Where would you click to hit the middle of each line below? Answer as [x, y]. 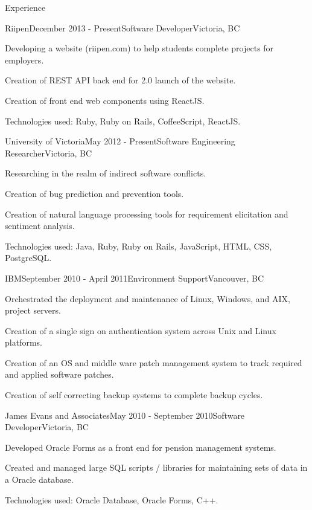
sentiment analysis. [40, 226]
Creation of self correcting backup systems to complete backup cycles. [134, 395]
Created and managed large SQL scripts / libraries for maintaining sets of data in [156, 467]
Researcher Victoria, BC [49, 153]
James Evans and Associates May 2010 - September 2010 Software [125, 415]
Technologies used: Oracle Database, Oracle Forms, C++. [112, 499]
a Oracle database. [39, 479]
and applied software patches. [59, 374]
